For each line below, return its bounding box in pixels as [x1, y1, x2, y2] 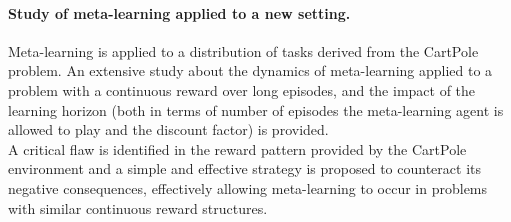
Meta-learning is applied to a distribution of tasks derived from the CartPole [8, 40, 479, 61]
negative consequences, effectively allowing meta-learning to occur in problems [8, 177, 488, 198]
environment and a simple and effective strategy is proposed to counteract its [8, 158, 482, 179]
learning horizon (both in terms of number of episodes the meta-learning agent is [8, 99, 504, 120]
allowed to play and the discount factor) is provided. [8, 119, 329, 140]
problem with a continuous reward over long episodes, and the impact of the [8, 79, 476, 100]
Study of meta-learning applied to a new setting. [8, 2, 351, 23]
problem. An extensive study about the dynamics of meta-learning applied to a [8, 60, 493, 81]
